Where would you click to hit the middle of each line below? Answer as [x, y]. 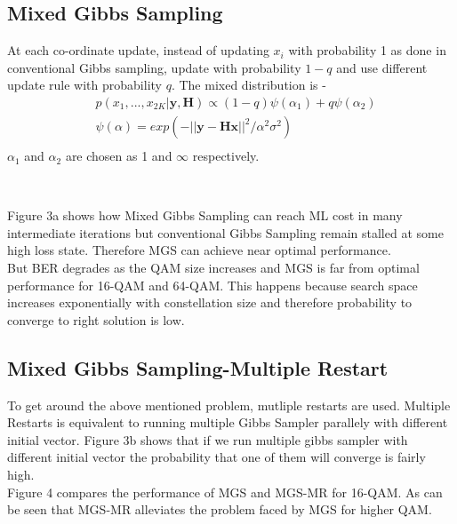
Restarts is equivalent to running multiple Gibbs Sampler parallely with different [228, 422]
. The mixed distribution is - [249, 85]
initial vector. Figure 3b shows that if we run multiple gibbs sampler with [208, 439]
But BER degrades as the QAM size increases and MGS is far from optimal [213, 268]
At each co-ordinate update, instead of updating [138, 50]
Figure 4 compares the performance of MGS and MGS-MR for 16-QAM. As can [225, 492]
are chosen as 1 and [119, 156]
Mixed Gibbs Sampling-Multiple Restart [198, 367]
